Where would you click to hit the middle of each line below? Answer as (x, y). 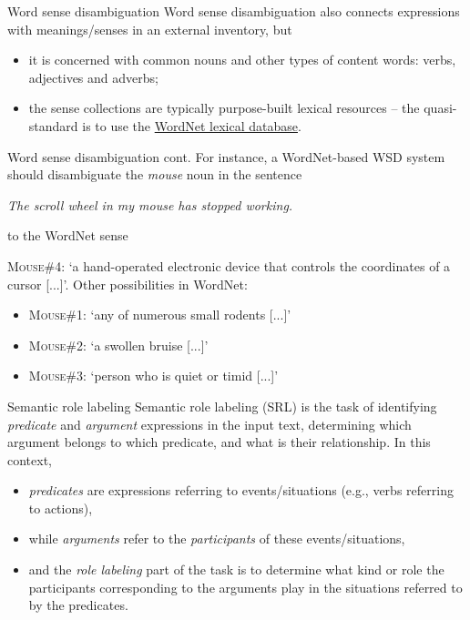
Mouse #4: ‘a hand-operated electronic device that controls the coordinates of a (229, 265)
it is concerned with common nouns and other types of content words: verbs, (242, 60)
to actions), (61, 508)
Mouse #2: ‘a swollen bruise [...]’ (118, 345)
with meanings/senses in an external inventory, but (150, 29)
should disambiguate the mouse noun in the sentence (155, 174)
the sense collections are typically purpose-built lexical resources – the (224, 108)
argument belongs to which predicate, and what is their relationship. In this (219, 442)
